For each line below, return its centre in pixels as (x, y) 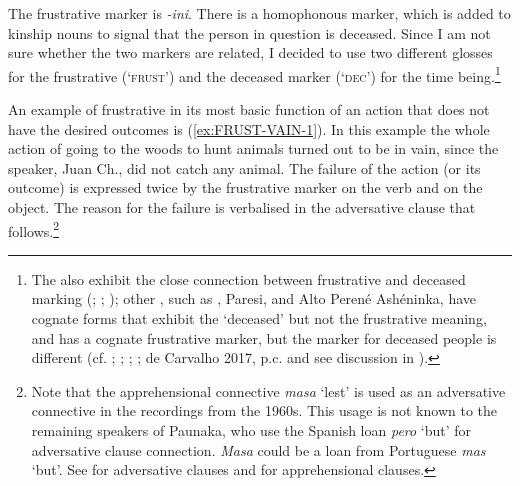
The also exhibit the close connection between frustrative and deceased (248, 278)
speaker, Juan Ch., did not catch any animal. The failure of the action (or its (244, 167)
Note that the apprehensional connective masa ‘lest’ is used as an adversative (268, 390)
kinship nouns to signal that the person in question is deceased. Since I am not (249, 32)
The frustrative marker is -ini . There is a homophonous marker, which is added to (259, 13)
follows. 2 (34, 229)
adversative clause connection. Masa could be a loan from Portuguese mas (258, 449)
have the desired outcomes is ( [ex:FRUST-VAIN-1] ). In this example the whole (249, 128)
